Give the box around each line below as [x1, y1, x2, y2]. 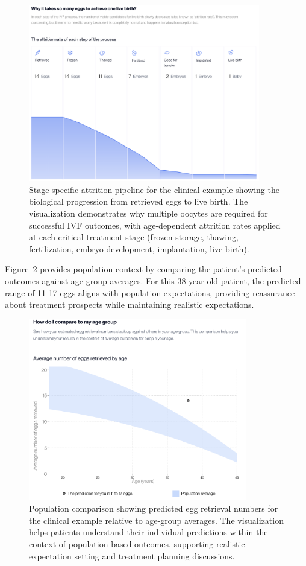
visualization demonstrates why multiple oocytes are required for [29, 206, 268, 219]
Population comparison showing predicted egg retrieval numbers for [29, 502, 278, 515]
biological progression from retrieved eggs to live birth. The [29, 195, 248, 208]
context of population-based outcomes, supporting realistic [29, 537, 245, 550]
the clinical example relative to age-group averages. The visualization [29, 514, 284, 526]
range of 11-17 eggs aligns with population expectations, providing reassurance [5, 286, 295, 299]
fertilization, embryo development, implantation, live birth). [29, 242, 249, 255]
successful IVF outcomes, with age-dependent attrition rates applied [29, 218, 281, 231]
